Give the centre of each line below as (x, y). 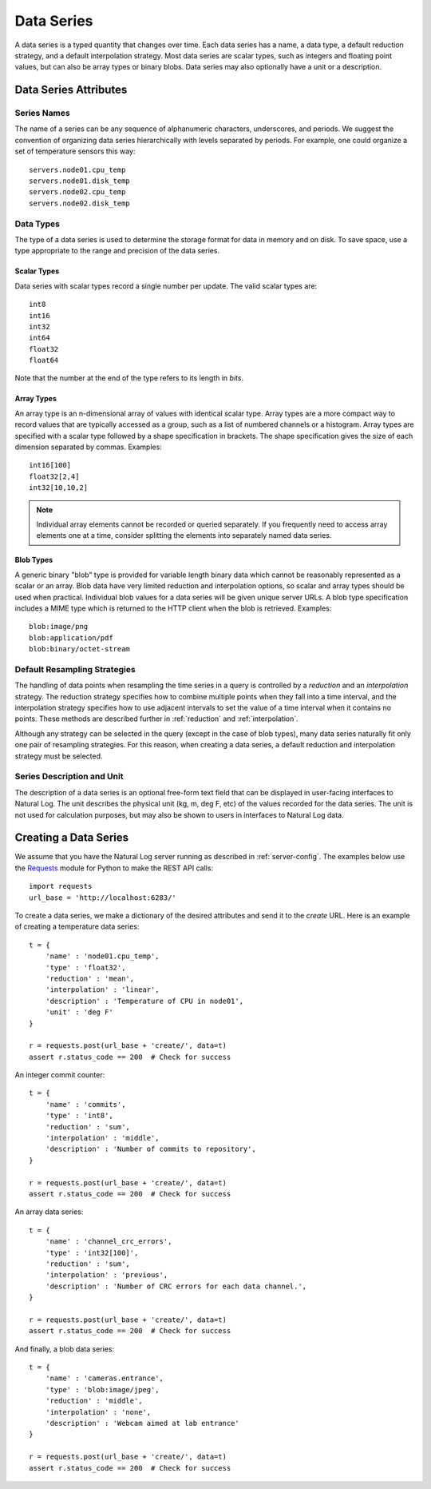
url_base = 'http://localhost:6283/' (103, 898)
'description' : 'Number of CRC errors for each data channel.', (176, 1286)
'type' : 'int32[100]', (92, 1252)
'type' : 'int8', (79, 1116)
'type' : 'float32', (85, 967)
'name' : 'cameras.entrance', (104, 1378)
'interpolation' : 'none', (98, 1412)
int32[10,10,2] (59, 488)
